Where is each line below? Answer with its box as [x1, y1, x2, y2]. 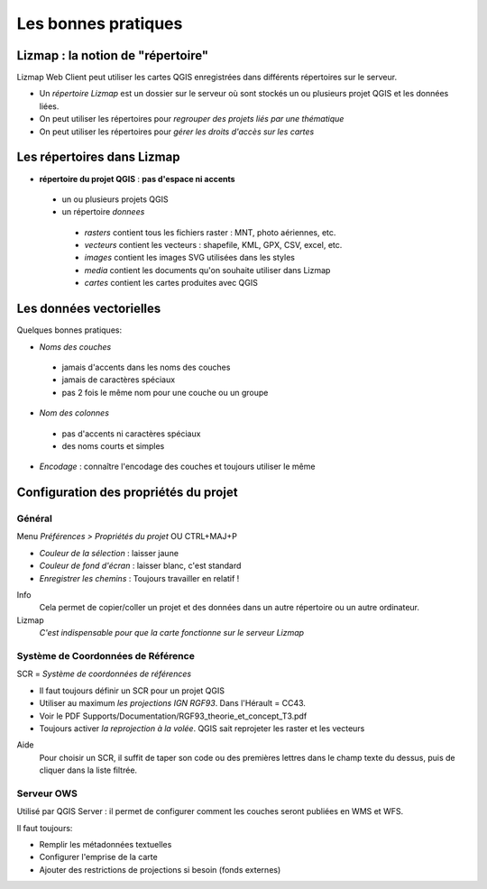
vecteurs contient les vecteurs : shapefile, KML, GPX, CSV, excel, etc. [84, 240, 343, 251]
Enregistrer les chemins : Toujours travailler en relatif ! [39, 573, 240, 583]
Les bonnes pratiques [16, 14, 183, 33]
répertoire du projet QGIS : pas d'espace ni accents [39, 173, 235, 184]
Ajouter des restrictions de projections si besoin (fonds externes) [39, 864, 281, 875]
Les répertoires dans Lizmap [16, 150, 180, 165]
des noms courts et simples [61, 440, 165, 451]
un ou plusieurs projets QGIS [61, 194, 169, 205]
